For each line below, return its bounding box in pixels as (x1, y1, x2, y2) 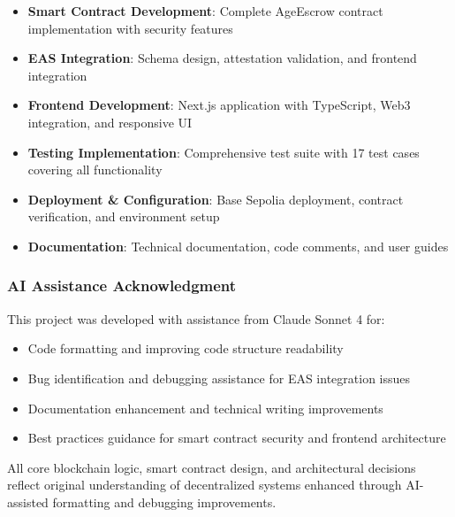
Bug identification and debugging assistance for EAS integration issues (27, 368, 411, 387)
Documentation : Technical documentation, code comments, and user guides (27, 236, 449, 255)
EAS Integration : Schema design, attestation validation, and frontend (27, 49, 417, 67)
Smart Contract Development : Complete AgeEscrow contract (27, 2, 383, 19)
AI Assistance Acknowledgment (7, 274, 237, 297)
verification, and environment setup (27, 207, 220, 226)
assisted (7, 492, 49, 511)
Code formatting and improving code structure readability (27, 339, 344, 358)
